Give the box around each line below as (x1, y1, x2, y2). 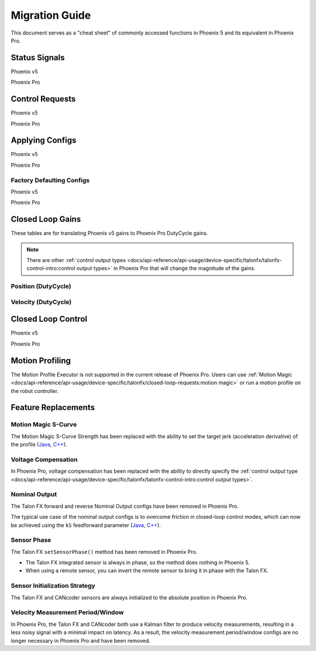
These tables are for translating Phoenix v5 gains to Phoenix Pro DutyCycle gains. (11, 230, 208, 237)
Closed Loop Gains (11, 214, 81, 225)
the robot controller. (11, 387, 59, 394)
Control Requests (11, 94, 76, 104)
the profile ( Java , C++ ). (11, 441, 67, 448)
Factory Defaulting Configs (11, 176, 90, 184)
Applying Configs (11, 135, 77, 146)
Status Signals (11, 53, 65, 63)
